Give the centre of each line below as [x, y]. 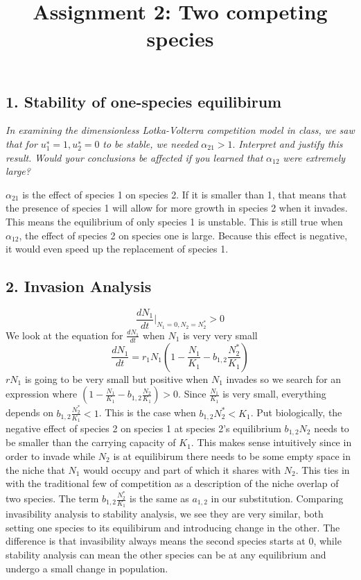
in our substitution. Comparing [277, 498]
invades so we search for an [284, 378]
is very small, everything [274, 394]
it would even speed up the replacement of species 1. [117, 249]
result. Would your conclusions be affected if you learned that [134, 157]
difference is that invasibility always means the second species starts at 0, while [174, 541]
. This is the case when [147, 412]
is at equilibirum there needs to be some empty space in [232, 455]
